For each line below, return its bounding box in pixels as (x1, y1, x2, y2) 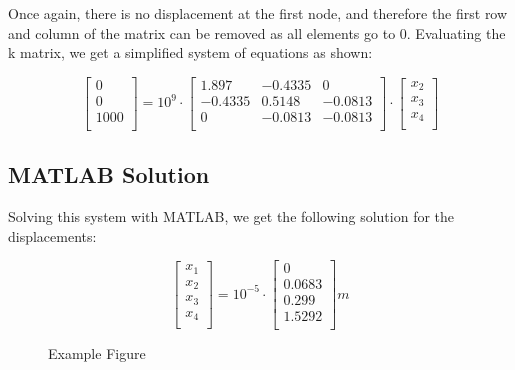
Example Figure (48, 343, 146, 364)
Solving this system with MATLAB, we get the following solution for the (8, 206, 455, 227)
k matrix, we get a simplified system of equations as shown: (8, 42, 373, 63)
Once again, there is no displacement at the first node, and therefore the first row (8, 3, 508, 23)
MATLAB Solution (8, 159, 210, 190)
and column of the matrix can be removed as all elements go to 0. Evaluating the (8, 22, 506, 43)
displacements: (8, 225, 97, 246)
